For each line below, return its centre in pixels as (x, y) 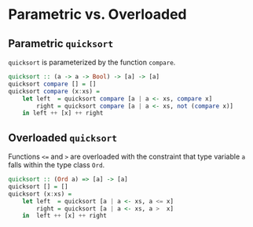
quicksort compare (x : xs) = (54, 91)
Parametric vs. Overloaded (97, 15)
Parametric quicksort (61, 44)
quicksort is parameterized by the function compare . (92, 62)
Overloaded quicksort (63, 138)
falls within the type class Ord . (57, 165)
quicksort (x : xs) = (40, 194)
